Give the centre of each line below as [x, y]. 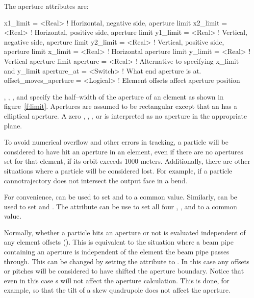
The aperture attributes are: [46, 6]
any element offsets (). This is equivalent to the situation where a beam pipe [119, 242]
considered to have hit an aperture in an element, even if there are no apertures [124, 151]
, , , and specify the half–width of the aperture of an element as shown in [114, 96]
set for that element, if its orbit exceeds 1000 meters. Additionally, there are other [127, 161]
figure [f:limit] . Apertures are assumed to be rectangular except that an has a [121, 106]
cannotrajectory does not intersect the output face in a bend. [96, 180]
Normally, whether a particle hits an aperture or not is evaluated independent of [125, 232]
